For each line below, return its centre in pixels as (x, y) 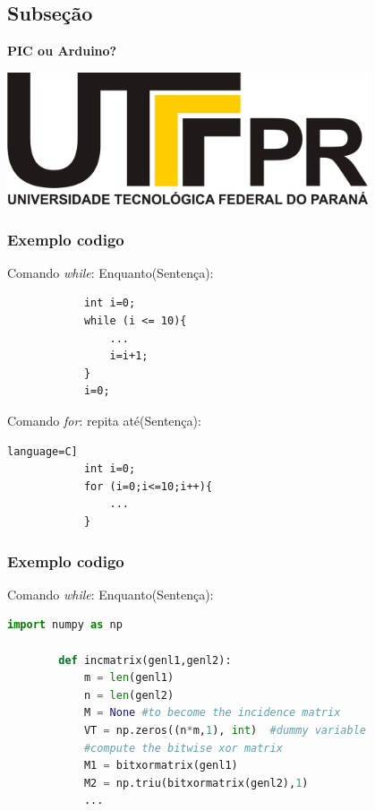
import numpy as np (65, 625)
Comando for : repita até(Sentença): (104, 421)
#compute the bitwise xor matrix (183, 748)
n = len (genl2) (129, 695)
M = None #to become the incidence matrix (212, 713)
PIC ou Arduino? (62, 51)
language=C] (43, 451)
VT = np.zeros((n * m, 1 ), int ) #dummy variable (225, 730)
